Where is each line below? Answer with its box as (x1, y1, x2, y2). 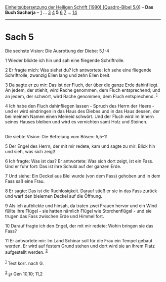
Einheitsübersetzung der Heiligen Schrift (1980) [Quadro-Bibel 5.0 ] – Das (5, 4, 154, 10)
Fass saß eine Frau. (5, 178, 45, 184)
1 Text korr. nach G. (5, 260, 44, 266)
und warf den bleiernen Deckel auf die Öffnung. (5, 193, 103, 199)
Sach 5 (5, 32, 34, 43)
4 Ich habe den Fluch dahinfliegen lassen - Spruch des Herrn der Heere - (5, 103, 155, 109)
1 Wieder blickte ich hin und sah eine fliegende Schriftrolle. (5, 57, 124, 63)
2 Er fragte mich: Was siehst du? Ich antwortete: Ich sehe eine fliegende (5, 67, 152, 73)
